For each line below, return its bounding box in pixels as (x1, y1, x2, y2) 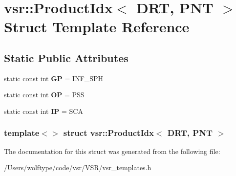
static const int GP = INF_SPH (4, 73, 104, 83)
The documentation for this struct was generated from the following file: (4, 146, 220, 156)
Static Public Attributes (4, 50, 129, 65)
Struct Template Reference (4, 17, 190, 37)
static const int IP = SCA (4, 106, 83, 116)
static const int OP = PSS (4, 89, 85, 100)
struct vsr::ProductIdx (63, 127, 154, 139)
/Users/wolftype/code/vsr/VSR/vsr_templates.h (4, 162, 151, 173)
